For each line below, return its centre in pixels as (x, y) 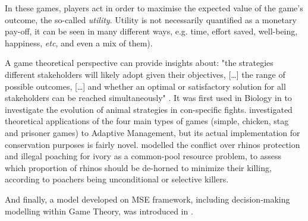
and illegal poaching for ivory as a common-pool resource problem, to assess (143, 156)
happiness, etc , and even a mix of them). (79, 42)
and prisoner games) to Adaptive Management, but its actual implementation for (153, 132)
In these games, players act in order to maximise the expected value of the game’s (154, 8)
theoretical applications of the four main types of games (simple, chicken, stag (147, 121)
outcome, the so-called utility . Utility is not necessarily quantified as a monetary (151, 19)
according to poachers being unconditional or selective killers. (117, 179)
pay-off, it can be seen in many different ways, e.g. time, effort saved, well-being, (151, 31)
